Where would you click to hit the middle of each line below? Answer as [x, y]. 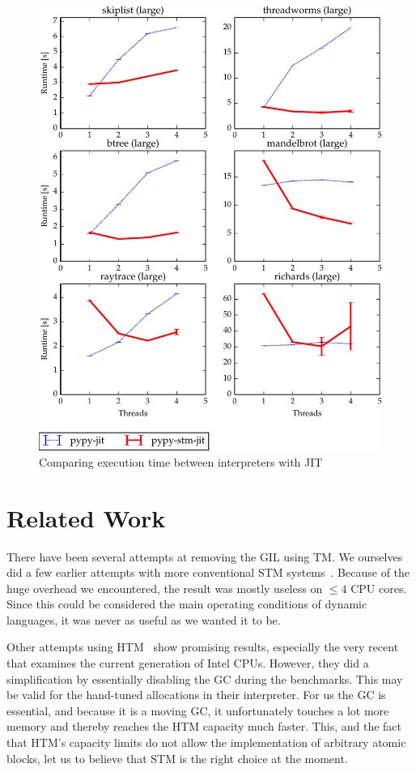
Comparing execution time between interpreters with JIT [181, 461]
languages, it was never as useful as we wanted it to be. [144, 619]
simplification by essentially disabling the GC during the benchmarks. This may [205, 678]
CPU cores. [379, 588]
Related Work [86, 517]
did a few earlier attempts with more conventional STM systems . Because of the [208, 572]
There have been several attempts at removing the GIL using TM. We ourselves [205, 556]
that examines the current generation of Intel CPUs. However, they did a [188, 663]
